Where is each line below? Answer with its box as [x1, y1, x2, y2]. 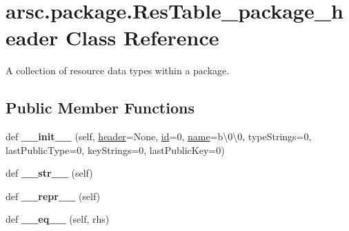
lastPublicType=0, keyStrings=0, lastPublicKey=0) [6, 142, 225, 157]
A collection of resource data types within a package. [6, 63, 230, 78]
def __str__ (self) [6, 166, 93, 180]
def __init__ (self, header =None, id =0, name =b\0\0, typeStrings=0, [6, 129, 312, 144]
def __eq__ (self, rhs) [6, 212, 110, 226]
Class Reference [66, 23, 219, 52]
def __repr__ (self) [6, 188, 101, 203]
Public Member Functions [6, 97, 195, 118]
